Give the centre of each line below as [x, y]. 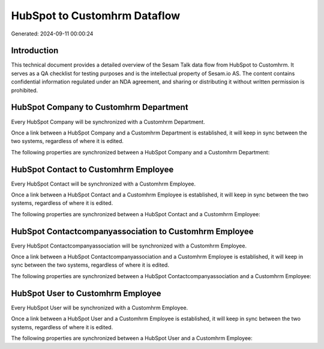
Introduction [35, 51]
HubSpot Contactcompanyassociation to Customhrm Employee [132, 231]
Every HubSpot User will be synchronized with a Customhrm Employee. [100, 308]
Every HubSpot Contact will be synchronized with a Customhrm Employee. [103, 184]
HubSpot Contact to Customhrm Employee [92, 169]
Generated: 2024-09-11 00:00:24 [52, 34]
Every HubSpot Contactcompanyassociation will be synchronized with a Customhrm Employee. [129, 246]
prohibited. [25, 90]
